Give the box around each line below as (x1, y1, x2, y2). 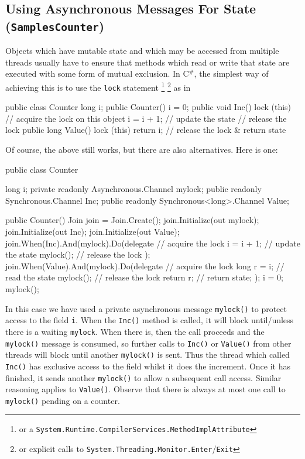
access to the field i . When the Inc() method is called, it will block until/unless (5, 314, 294, 326)
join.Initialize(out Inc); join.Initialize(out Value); (5, 225, 180, 238)
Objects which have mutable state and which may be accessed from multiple (5, 44, 279, 57)
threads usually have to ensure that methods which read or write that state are (5, 56, 290, 68)
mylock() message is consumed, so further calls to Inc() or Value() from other (5, 337, 292, 349)
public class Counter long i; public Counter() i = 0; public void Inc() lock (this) (5, 101, 292, 113)
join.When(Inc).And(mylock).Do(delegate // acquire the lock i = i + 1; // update (5, 237, 300, 249)
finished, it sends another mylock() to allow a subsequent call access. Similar (5, 371, 282, 383)
